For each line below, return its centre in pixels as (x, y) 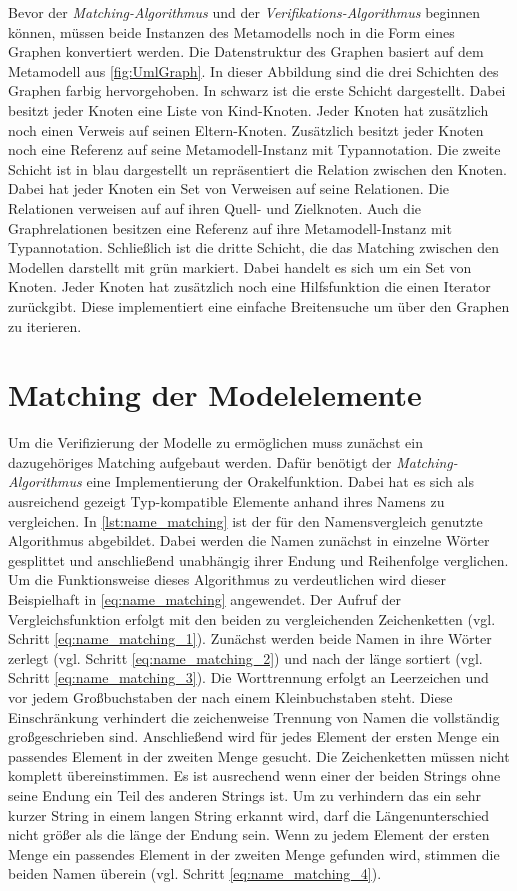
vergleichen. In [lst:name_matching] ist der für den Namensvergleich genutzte (245, 520)
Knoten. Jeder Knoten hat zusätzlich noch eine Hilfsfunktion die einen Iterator (249, 286)
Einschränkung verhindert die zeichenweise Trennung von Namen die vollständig (254, 716)
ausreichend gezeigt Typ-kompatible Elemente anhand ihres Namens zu (226, 501)
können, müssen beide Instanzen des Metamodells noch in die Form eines (231, 31)
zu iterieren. (45, 325)
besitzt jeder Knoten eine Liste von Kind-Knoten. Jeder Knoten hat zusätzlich (248, 109)
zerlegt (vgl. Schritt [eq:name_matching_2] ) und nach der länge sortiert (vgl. (245, 657)
